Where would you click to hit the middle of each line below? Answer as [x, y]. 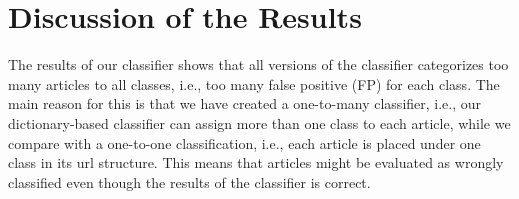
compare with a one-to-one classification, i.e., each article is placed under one [244, 142]
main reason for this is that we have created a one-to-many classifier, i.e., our [245, 103]
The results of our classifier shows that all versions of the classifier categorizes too [258, 64]
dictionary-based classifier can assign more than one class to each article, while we [259, 122]
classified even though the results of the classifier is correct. [189, 181]
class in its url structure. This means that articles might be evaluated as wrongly [256, 162]
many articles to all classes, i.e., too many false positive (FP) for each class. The [254, 83]
